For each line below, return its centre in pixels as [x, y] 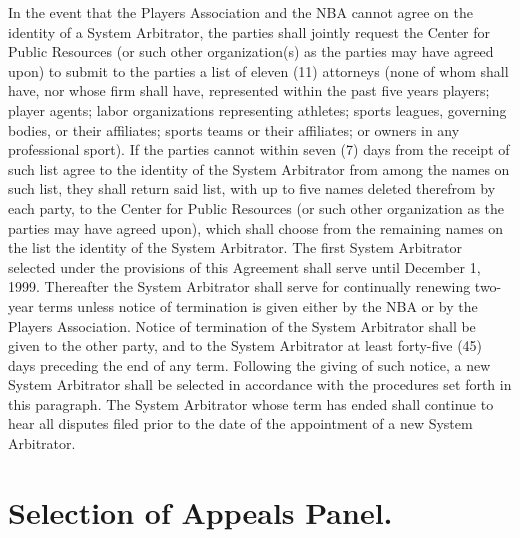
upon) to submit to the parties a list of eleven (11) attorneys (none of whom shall [258, 70]
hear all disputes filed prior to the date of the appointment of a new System [240, 423]
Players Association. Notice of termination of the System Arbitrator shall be [242, 325]
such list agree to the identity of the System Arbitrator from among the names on [259, 168]
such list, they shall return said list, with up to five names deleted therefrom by [252, 188]
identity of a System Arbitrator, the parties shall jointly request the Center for [249, 31]
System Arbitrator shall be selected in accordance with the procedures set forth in [260, 384]
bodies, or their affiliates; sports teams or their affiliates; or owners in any [234, 129]
